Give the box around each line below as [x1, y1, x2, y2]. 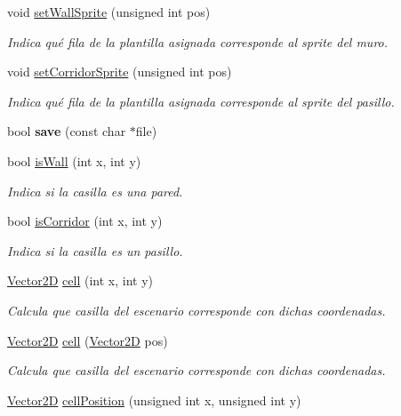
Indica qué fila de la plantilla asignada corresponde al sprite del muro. [7, 32, 389, 51]
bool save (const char [7, 122, 126, 140]
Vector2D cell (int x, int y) [7, 271, 153, 290]
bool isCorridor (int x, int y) [7, 212, 163, 230]
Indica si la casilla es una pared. [7, 181, 183, 200]
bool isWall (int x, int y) [7, 151, 141, 170]
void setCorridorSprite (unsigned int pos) [7, 62, 232, 81]
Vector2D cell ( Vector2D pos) [7, 331, 168, 349]
